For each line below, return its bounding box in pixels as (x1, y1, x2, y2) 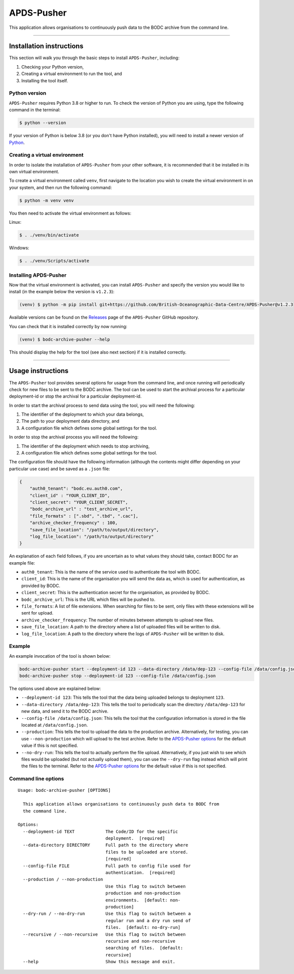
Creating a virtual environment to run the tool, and (21, 71, 122, 77)
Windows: (9, 245, 29, 251)
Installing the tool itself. (21, 77, 68, 83)
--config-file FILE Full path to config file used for (23, 863, 191, 869)
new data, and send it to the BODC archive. (21, 708, 109, 714)
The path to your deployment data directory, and (21, 418, 120, 424)
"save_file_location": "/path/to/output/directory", (29, 527, 159, 532)
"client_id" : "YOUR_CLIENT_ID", (29, 493, 110, 498)
